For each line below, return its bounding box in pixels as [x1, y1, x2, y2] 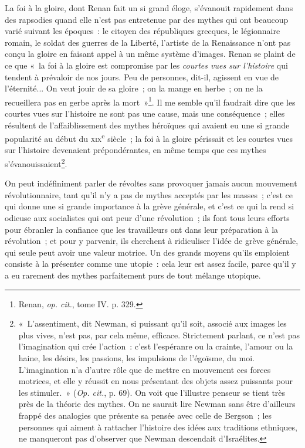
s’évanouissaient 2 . [5, 156, 67, 169]
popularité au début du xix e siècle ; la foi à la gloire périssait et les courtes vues [5, 131, 293, 144]
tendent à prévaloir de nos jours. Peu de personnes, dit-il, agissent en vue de [5, 70, 279, 83]
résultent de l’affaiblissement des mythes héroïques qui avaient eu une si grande [5, 118, 290, 131]
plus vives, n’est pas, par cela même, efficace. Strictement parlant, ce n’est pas [18, 328, 300, 341]
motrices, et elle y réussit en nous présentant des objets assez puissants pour [18, 375, 293, 387]
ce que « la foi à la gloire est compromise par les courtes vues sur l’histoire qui [5, 59, 288, 71]
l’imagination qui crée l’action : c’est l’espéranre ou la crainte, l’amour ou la [18, 340, 293, 352]
